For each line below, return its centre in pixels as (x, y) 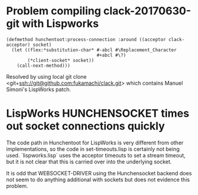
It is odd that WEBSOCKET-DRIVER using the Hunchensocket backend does (99, 173)
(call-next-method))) (43, 66)
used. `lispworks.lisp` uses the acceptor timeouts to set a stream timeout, (96, 155)
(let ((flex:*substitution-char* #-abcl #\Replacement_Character (94, 50)
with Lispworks (60, 24)
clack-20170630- (147, 11)
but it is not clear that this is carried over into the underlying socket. (89, 162)
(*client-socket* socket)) (61, 60)
